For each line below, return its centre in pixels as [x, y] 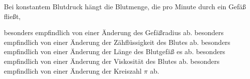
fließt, [12, 16]
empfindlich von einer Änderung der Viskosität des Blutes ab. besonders [112, 61]
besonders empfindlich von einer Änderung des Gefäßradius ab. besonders [114, 32]
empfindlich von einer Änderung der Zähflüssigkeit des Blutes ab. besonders [117, 42]
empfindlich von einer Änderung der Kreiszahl [73, 70]
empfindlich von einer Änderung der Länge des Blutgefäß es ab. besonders [115, 51]
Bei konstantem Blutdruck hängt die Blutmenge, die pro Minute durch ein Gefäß [125, 6]
